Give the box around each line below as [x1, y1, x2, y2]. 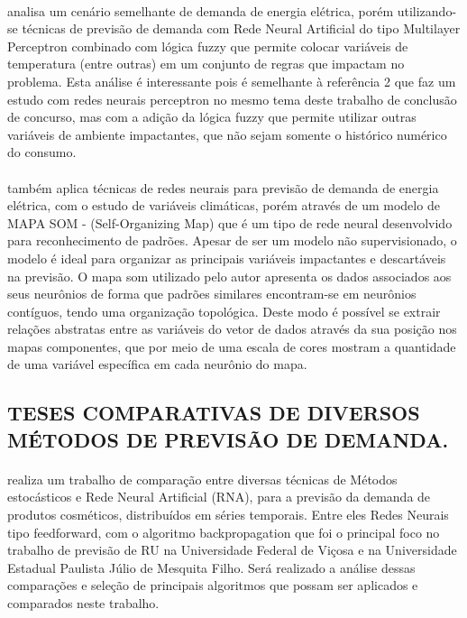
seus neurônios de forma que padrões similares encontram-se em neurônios [7, 284, 417, 303]
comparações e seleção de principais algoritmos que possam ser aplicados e [7, 576, 418, 595]
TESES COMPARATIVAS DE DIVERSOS [7, 399, 420, 427]
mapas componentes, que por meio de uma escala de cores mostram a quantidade [7, 337, 456, 355]
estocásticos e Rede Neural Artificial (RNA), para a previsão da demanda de [7, 487, 431, 506]
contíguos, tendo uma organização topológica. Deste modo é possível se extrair [7, 301, 441, 320]
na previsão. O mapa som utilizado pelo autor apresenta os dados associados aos [7, 266, 452, 285]
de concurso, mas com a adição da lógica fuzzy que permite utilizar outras [7, 107, 417, 126]
